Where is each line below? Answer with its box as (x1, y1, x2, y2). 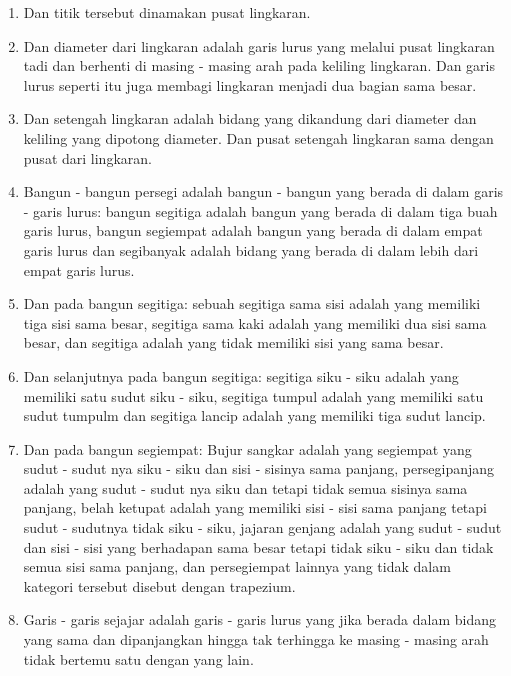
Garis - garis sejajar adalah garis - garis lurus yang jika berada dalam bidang (23, 609, 497, 630)
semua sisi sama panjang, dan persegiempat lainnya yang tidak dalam (23, 556, 451, 577)
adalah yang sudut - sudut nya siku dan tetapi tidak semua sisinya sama (23, 477, 468, 498)
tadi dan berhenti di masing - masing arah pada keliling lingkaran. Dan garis (23, 55, 495, 76)
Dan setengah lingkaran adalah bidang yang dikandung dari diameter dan (23, 108, 477, 129)
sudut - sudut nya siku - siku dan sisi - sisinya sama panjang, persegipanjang (23, 458, 495, 479)
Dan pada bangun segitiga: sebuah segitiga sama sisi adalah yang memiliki (23, 293, 481, 314)
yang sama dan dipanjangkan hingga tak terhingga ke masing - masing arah (23, 629, 489, 650)
